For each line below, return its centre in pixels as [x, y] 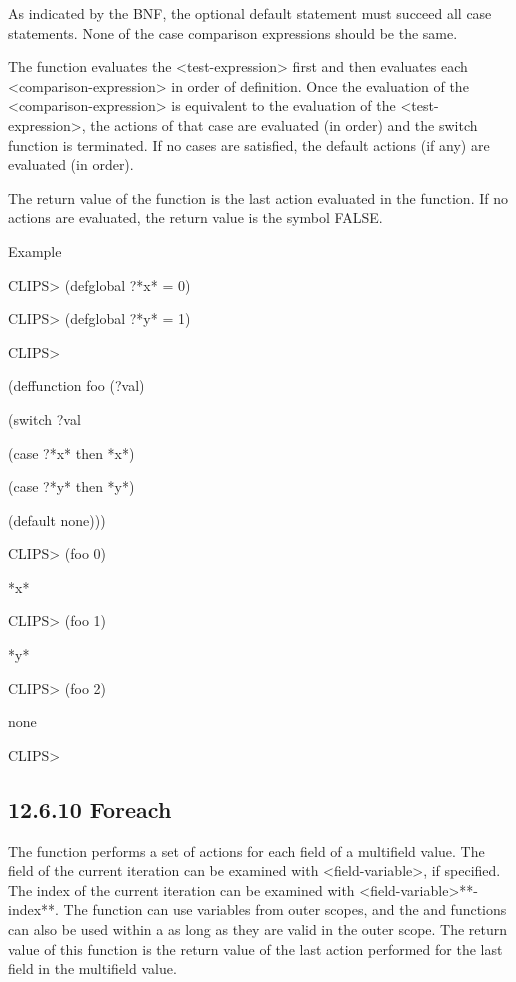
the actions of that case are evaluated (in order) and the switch [284, 124]
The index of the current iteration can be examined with [181, 889]
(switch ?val [44, 418]
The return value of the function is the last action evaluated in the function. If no [258, 197]
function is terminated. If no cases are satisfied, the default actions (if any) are [249, 144]
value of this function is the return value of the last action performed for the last [255, 948]
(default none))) [57, 519]
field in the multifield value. [92, 968]
